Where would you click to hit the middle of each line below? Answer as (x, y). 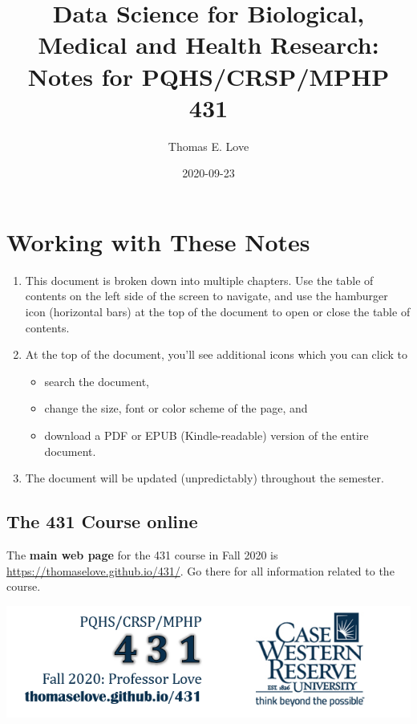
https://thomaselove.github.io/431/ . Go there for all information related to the (200, 570)
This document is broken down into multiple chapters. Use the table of (199, 280)
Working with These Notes (158, 241)
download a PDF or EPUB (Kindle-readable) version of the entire (206, 435)
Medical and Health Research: (208, 45)
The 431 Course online (102, 521)
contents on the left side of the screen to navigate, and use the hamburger (206, 296)
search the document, (97, 381)
